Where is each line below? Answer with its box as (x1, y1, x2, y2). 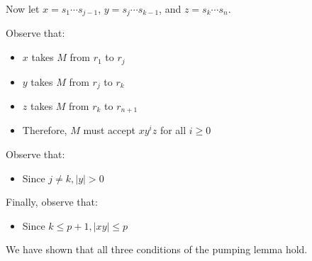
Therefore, (22, 123, 67, 138)
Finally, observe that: (6, 194, 98, 209)
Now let (6, 1, 40, 16)
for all (160, 123, 186, 138)
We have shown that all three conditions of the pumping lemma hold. (6, 242, 308, 257)
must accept (83, 123, 135, 138)
